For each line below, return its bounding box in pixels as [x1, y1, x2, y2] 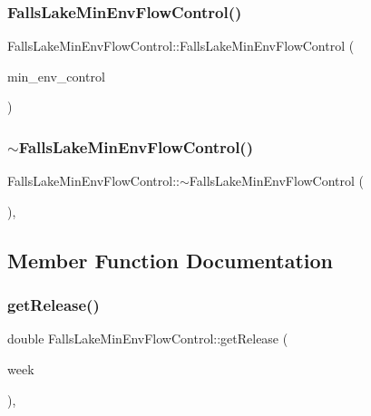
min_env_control [7, 66, 105, 85]
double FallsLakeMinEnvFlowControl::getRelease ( [7, 329, 288, 348]
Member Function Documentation [7, 246, 334, 274]
